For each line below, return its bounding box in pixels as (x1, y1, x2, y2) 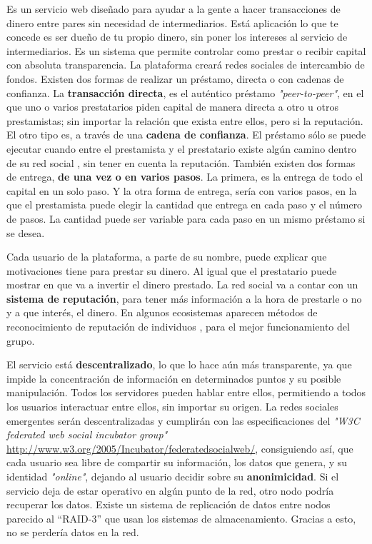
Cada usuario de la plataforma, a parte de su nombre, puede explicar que (6, 249, 327, 264)
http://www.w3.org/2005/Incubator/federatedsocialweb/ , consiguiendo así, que (6, 440, 353, 455)
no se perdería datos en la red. (6, 525, 139, 540)
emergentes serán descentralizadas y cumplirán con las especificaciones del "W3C (6, 413, 360, 428)
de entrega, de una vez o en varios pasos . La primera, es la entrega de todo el (6, 169, 363, 184)
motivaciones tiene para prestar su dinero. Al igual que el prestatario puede (6, 263, 337, 278)
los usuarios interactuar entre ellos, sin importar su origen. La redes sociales (6, 399, 338, 414)
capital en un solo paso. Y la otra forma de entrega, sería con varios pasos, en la (6, 183, 357, 198)
